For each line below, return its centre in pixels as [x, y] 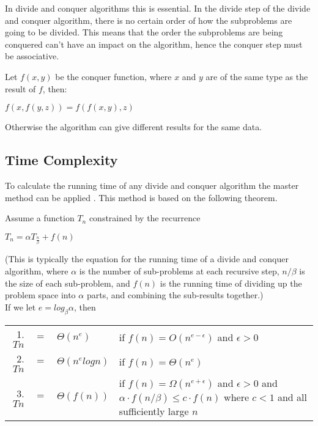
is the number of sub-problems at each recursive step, [179, 270]
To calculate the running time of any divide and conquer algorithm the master [152, 185]
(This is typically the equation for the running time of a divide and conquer [147, 259]
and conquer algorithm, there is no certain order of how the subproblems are [149, 20]
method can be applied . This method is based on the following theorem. [141, 197]
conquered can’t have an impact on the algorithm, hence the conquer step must [154, 44]
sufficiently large [154, 411]
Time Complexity [61, 160]
